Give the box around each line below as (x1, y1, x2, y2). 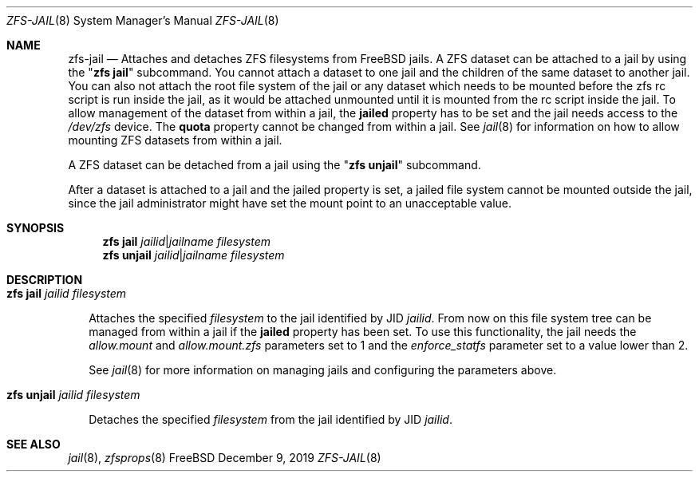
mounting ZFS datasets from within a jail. (68, 133, 282, 147)
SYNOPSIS (6, 221, 65, 235)
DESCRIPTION (6, 273, 83, 286)
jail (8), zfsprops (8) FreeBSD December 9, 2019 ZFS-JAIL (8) (68, 451, 381, 464)
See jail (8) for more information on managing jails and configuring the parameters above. (89, 363, 557, 377)
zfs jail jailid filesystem (6, 286, 127, 300)
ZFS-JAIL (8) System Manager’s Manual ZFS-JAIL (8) (6, 14, 279, 27)
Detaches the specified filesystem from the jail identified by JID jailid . (89, 413, 452, 426)
